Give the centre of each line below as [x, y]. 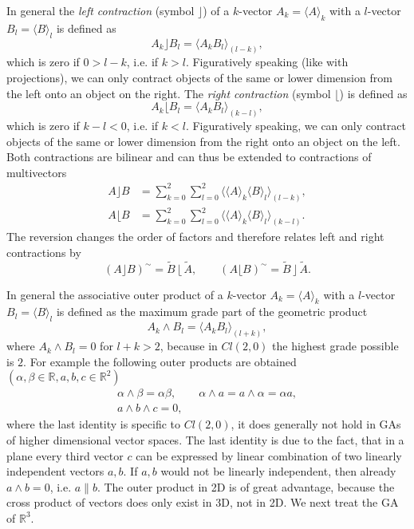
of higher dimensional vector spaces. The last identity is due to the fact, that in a [205, 439]
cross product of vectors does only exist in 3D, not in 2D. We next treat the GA [203, 502]
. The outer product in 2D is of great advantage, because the [246, 486]
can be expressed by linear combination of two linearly [269, 455]
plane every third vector [65, 455]
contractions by [44, 252]
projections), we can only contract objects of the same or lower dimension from [199, 78]
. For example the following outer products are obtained [160, 361]
